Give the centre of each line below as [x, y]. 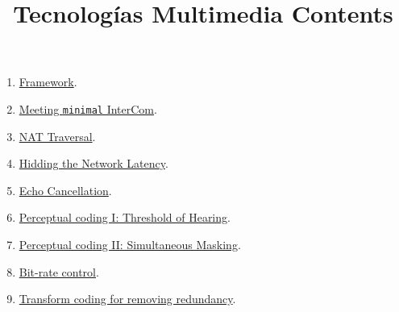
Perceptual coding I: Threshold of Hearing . [125, 217]
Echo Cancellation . [65, 190]
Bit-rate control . [59, 271]
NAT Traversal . [57, 136]
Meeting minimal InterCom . [88, 108]
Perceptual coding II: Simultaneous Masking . [130, 244]
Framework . [48, 82]
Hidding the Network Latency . [94, 163]
